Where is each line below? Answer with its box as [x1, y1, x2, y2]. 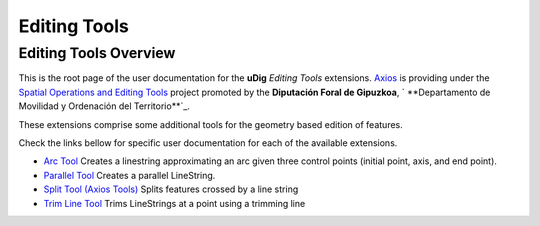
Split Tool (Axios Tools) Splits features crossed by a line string [43, 183, 299, 195]
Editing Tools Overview [18, 44, 176, 62]
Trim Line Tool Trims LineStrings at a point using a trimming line [43, 197, 306, 209]
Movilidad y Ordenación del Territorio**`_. [18, 100, 190, 112]
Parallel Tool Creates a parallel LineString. [43, 169, 216, 181]
